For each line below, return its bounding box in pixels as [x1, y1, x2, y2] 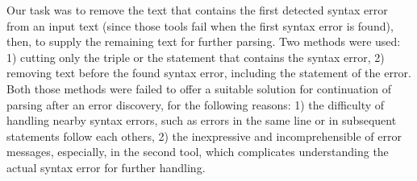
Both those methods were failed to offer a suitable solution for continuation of [6, 80, 392, 97]
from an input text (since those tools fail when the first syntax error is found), [6, 17, 394, 34]
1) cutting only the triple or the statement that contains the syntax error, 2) [6, 48, 385, 65]
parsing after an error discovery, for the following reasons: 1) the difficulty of [6, 96, 385, 113]
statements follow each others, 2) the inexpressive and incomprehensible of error [6, 127, 402, 144]
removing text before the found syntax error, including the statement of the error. [6, 64, 411, 81]
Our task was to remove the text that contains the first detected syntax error [6, 2, 388, 18]
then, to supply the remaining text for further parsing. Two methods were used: [6, 33, 401, 50]
